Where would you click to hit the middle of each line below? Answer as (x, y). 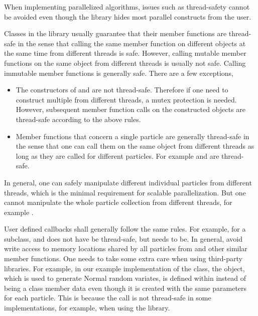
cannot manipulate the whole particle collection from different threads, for (118, 202)
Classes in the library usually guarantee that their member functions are (115, 33)
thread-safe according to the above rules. (78, 119)
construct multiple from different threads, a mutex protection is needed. (126, 99)
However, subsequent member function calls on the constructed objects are (131, 109)
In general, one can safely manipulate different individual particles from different (128, 182)
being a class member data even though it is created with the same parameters (125, 288)
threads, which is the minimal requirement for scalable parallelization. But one (125, 192)
